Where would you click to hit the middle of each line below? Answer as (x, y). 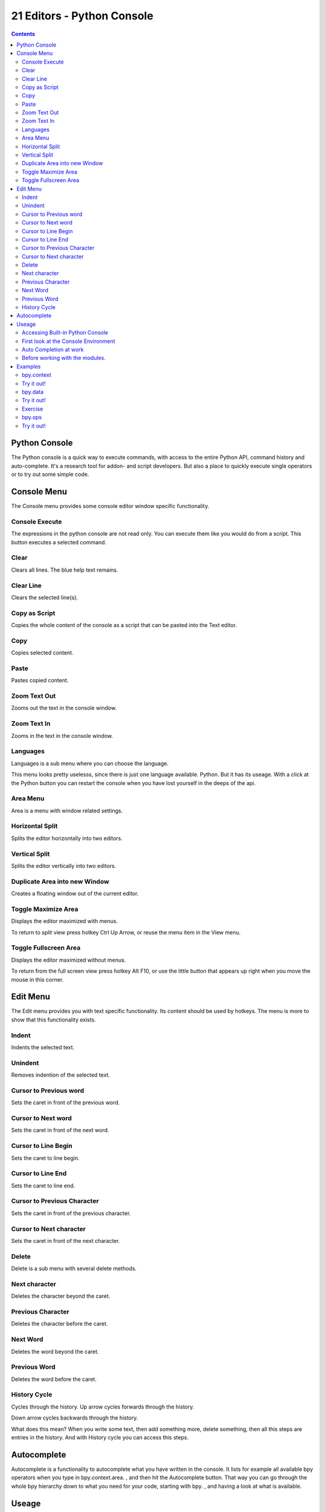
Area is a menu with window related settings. (67, 810)
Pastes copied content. (40, 680)
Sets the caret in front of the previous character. (71, 1213)
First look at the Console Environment (69, 341)
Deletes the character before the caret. (59, 1324)
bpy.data (33, 392)
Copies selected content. (42, 653)
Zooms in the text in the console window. (62, 735)
